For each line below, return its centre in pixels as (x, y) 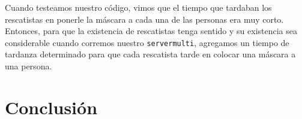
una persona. (29, 66)
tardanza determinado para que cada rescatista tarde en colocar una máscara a (150, 54)
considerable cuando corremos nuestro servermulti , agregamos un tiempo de (147, 42)
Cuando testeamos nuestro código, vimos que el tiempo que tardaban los (138, 7)
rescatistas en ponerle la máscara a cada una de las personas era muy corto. (144, 19)
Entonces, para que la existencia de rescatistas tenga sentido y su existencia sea (151, 31)
